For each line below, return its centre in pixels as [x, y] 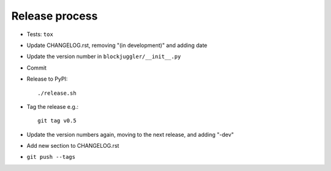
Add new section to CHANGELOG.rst [73, 146]
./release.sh [57, 93]
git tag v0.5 [57, 121]
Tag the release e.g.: [53, 106]
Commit [37, 68]
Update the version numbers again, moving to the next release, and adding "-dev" [130, 134]
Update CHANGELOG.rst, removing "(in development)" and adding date [117, 45]
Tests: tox [40, 34]
